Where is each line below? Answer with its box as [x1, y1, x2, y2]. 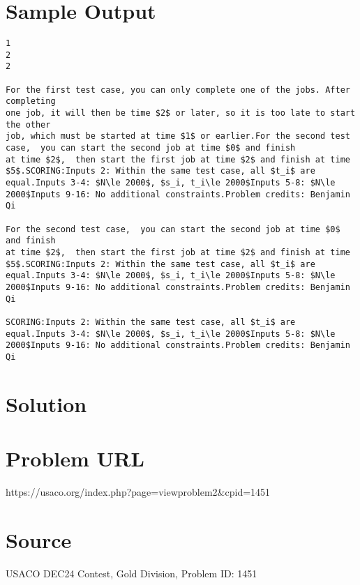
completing [6, 96, 56, 107]
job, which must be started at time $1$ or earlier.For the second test [6, 131, 350, 142]
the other [6, 119, 51, 130]
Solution [6, 389, 87, 418]
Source [6, 525, 72, 554]
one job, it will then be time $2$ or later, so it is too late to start [6, 108, 356, 119]
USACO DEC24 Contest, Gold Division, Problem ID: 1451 [6, 565, 257, 580]
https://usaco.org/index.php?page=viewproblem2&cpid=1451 [6, 485, 271, 499]
